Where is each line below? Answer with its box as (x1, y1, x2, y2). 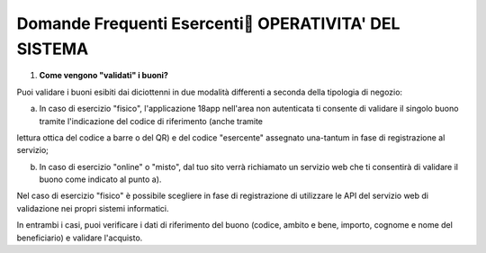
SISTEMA (16, 39, 89, 59)
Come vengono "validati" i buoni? (39, 70, 168, 81)
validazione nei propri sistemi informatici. (16, 203, 170, 213)
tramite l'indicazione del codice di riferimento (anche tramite (39, 115, 264, 126)
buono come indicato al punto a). (39, 174, 162, 185)
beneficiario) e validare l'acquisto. (16, 232, 143, 243)
